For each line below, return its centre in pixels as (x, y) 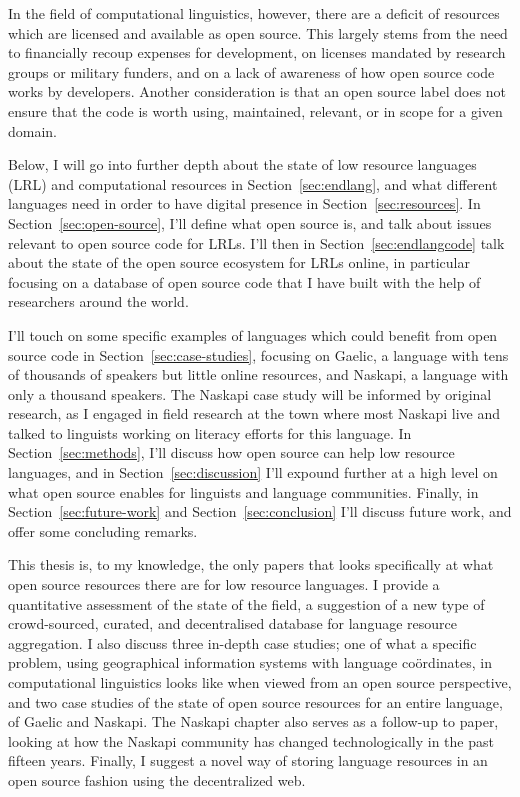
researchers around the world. (98, 301)
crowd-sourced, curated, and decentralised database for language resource (232, 623)
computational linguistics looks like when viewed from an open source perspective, (260, 682)
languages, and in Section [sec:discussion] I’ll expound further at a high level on (253, 472)
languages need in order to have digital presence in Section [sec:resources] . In (244, 203)
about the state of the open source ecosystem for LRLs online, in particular (239, 262)
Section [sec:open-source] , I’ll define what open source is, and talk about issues (250, 222)
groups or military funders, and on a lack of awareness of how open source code (251, 71)
